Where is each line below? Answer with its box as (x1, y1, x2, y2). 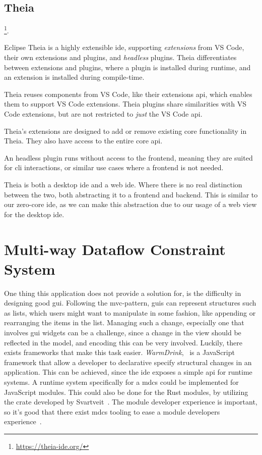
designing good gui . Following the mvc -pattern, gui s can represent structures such (4, 297, 256, 308)
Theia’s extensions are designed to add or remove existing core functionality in (4, 125, 247, 136)
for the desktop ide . (4, 209, 64, 219)
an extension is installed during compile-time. (4, 72, 145, 82)
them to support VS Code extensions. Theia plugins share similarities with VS (4, 98, 246, 109)
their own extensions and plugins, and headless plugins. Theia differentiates (4, 52, 237, 63)
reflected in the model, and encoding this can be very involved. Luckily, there (4, 337, 242, 347)
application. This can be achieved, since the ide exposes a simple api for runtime (4, 367, 252, 377)
